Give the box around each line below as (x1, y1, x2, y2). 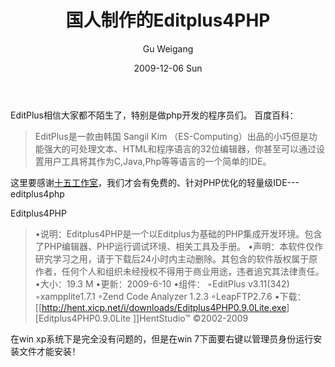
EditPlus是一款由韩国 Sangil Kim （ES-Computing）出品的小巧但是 (34, 130, 309, 142)
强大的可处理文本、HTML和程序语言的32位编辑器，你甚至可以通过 (43, 142, 317, 155)
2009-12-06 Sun (133, 62, 203, 74)
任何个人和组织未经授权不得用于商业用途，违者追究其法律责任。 (61, 265, 325, 277)
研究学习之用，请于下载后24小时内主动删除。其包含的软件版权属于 (34, 252, 310, 265)
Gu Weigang (142, 42, 194, 55)
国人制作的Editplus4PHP (65, 9, 271, 32)
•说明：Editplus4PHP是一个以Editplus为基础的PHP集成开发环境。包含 (34, 227, 323, 240)
